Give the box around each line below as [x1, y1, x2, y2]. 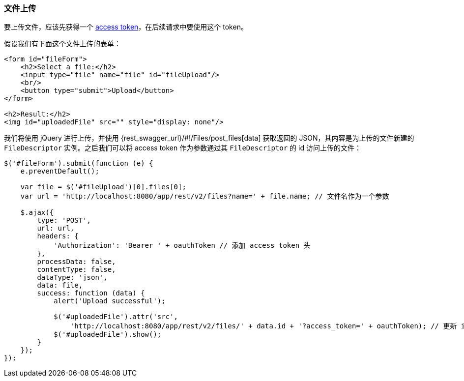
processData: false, [37, 258, 116, 266]
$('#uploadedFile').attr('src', [54, 313, 178, 321]
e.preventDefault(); [20, 167, 99, 176]
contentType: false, [37, 265, 116, 274]
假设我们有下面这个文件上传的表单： [4, 39, 121, 48]
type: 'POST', [37, 216, 91, 225]
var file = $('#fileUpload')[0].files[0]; [20, 183, 186, 191]
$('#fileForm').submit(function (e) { [4, 159, 153, 168]
